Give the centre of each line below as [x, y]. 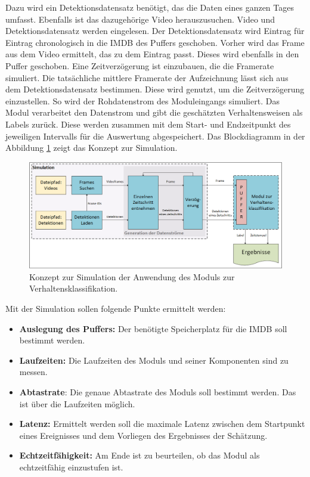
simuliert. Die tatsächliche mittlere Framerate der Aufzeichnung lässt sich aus [147, 77]
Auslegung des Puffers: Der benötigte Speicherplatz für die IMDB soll [153, 328]
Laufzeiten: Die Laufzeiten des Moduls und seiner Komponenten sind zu [154, 360]
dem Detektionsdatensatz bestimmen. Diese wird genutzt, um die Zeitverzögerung [155, 89]
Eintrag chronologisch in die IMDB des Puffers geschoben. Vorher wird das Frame [155, 42]
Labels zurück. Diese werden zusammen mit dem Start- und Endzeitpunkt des [148, 124]
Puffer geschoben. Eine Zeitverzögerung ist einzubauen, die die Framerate [140, 65]
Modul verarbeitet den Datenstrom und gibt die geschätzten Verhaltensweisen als [154, 112]
